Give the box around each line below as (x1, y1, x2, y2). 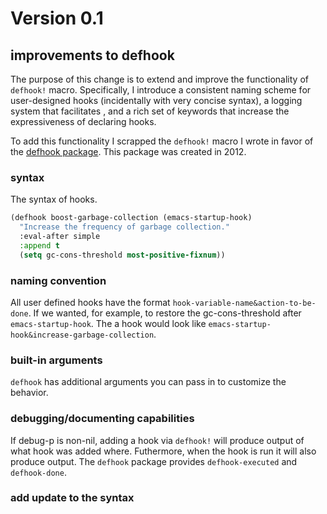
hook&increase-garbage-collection (10, 330, 155, 340)
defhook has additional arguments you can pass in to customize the (10, 376, 287, 388)
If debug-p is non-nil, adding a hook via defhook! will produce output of (10, 434, 305, 446)
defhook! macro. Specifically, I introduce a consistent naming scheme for (10, 84, 312, 96)
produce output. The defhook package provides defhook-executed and (10, 455, 298, 467)
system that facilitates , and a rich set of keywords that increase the (10, 105, 290, 117)
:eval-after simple (19, 232, 101, 242)
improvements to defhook (10, 47, 175, 64)
